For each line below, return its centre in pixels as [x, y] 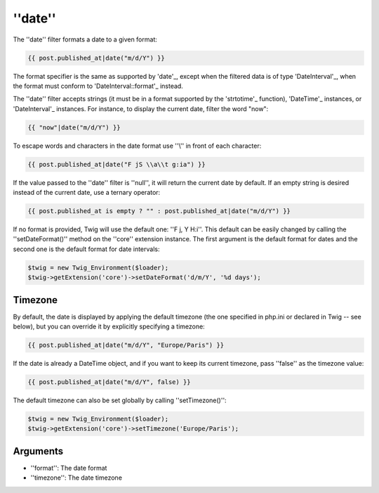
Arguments [38, 451]
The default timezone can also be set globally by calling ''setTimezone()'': [120, 400]
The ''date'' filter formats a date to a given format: [85, 39]
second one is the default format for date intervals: [86, 249]
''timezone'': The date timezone [77, 478]
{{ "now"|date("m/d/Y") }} [74, 127]
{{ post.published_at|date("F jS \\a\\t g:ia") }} [117, 164]
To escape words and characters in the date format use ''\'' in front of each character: [137, 146]
